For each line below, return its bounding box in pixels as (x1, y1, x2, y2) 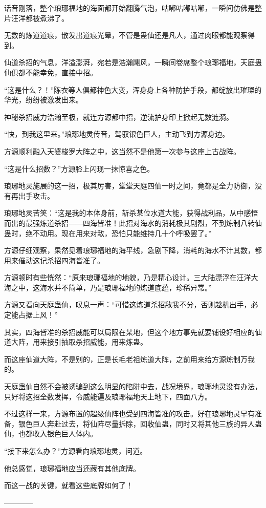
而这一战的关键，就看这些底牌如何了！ (4, 480, 133, 491)
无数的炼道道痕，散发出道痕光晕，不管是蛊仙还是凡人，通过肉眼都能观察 (4, 30, 248, 40)
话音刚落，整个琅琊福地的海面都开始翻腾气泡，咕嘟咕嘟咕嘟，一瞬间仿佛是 (4, 3, 255, 13)
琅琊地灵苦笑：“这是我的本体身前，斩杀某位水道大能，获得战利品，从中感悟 (4, 207, 258, 218)
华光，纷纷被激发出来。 (4, 94, 83, 105)
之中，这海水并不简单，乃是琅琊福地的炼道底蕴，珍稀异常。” (11, 282, 212, 292)
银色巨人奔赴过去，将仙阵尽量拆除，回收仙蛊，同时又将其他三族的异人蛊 (18, 418, 262, 429)
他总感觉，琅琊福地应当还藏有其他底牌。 (4, 462, 140, 473)
